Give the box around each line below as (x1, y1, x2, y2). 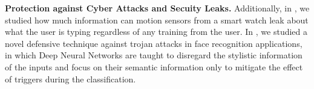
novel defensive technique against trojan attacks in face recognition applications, (5, 37, 303, 49)
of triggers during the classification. (5, 72, 136, 85)
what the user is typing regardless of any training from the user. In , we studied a (5, 25, 308, 38)
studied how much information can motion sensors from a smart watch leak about (5, 13, 309, 26)
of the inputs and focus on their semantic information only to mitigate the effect (5, 60, 303, 73)
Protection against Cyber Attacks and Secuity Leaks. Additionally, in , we (5, 2, 310, 14)
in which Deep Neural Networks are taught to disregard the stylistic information (5, 49, 303, 61)
